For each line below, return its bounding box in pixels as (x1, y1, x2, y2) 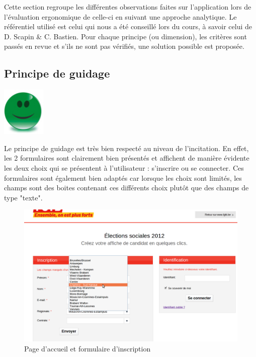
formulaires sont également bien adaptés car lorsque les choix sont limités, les (4, 172, 242, 183)
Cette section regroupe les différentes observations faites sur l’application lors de (4, 2, 251, 12)
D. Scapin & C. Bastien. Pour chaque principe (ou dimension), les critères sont (4, 31, 247, 41)
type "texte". (4, 192, 43, 202)
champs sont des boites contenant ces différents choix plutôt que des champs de (4, 182, 249, 193)
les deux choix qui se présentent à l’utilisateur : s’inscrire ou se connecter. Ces (4, 162, 244, 173)
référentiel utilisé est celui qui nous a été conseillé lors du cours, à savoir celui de (4, 21, 252, 32)
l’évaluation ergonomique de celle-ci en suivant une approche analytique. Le (4, 11, 237, 22)
